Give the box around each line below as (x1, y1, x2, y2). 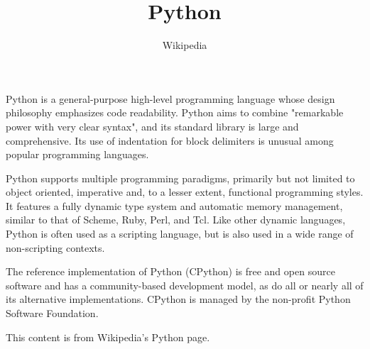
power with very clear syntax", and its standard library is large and (6, 118, 299, 133)
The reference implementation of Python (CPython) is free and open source (6, 264, 335, 279)
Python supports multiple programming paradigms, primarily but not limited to (6, 170, 355, 185)
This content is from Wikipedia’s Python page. (6, 329, 210, 344)
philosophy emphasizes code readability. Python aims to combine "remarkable (6, 105, 344, 120)
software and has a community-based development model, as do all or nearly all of (6, 277, 364, 292)
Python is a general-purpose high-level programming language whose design (6, 91, 335, 106)
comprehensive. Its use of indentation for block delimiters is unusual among (6, 133, 334, 148)
